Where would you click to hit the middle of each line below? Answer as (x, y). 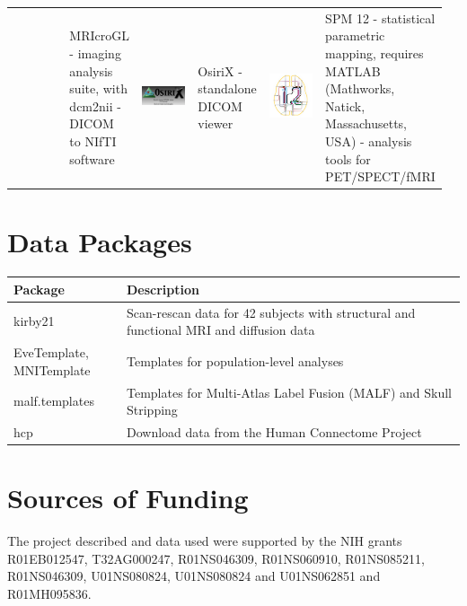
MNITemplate (52, 369)
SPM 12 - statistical (380, 18)
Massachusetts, (366, 123)
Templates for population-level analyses (235, 360)
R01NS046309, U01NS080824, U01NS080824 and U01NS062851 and (194, 576)
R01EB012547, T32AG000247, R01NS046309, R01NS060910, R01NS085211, (216, 558)
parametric (355, 35)
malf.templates (54, 401)
